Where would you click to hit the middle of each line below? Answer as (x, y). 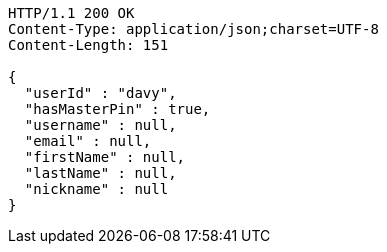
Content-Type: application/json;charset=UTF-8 (193, 29)
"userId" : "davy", (100, 93)
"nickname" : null (96, 189)
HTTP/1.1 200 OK (71, 13)
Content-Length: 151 (88, 45)
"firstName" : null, (105, 157)
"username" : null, (100, 125)
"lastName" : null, (100, 173)
